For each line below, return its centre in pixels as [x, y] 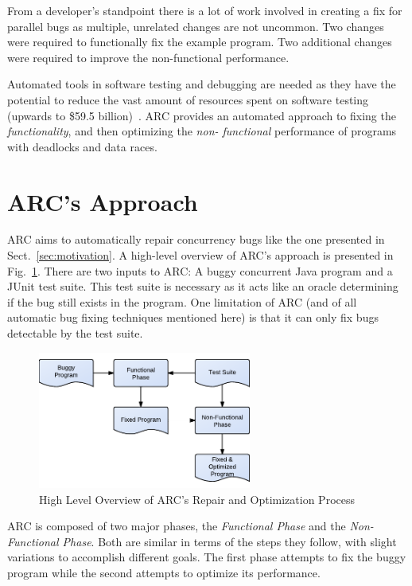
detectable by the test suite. [75, 333]
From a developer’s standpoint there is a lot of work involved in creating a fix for [205, 10]
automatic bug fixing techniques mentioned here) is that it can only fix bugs [193, 317]
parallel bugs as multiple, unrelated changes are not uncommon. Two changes [196, 26]
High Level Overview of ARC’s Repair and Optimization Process [197, 499]
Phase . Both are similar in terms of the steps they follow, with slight [229, 541]
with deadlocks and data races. [82, 146]
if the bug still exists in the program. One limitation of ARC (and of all [182, 301]
